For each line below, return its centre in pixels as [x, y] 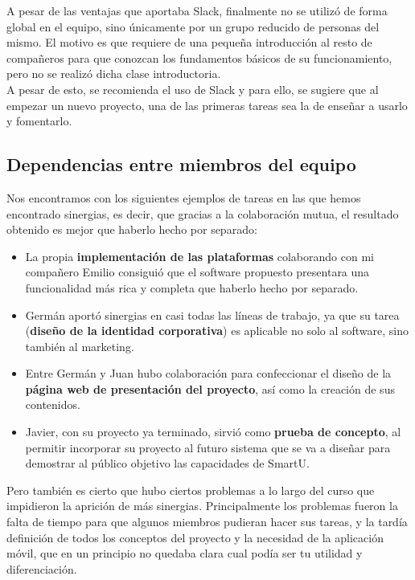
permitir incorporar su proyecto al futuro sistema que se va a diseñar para [208, 447]
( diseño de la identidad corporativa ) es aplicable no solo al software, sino [217, 331]
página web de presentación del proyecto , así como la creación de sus [210, 388]
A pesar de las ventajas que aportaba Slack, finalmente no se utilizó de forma [197, 10]
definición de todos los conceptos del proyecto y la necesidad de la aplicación [195, 537]
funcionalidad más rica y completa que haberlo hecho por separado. [192, 287]
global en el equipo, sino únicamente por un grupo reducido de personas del [193, 26]
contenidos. [53, 404]
